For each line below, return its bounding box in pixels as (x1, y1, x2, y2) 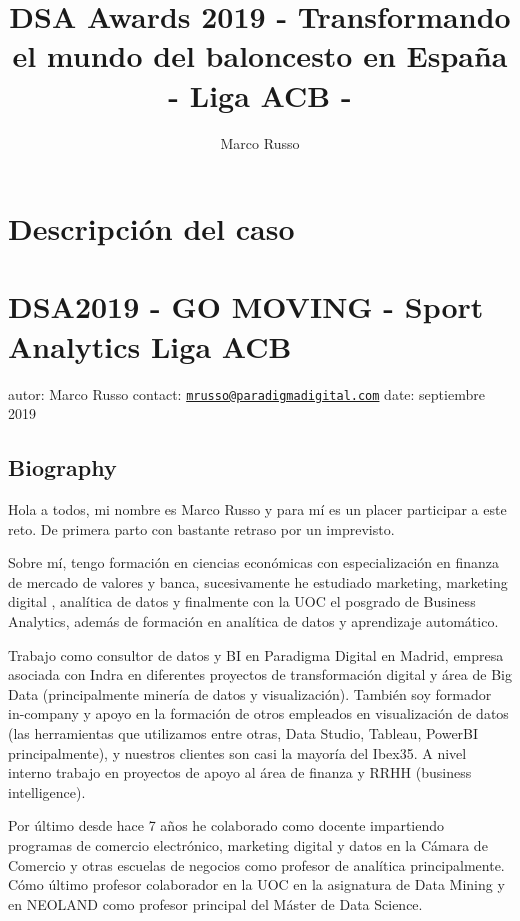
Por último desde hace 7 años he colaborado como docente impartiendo (8, 815, 445, 836)
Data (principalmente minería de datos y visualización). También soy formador (8, 683, 492, 704)
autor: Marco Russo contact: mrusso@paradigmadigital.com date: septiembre (8, 383, 485, 404)
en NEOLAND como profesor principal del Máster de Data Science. (8, 893, 423, 914)
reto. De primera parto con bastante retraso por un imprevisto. (8, 518, 395, 539)
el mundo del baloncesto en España (12, 35, 508, 76)
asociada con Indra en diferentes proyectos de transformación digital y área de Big (8, 664, 512, 685)
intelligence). (8, 781, 86, 802)
